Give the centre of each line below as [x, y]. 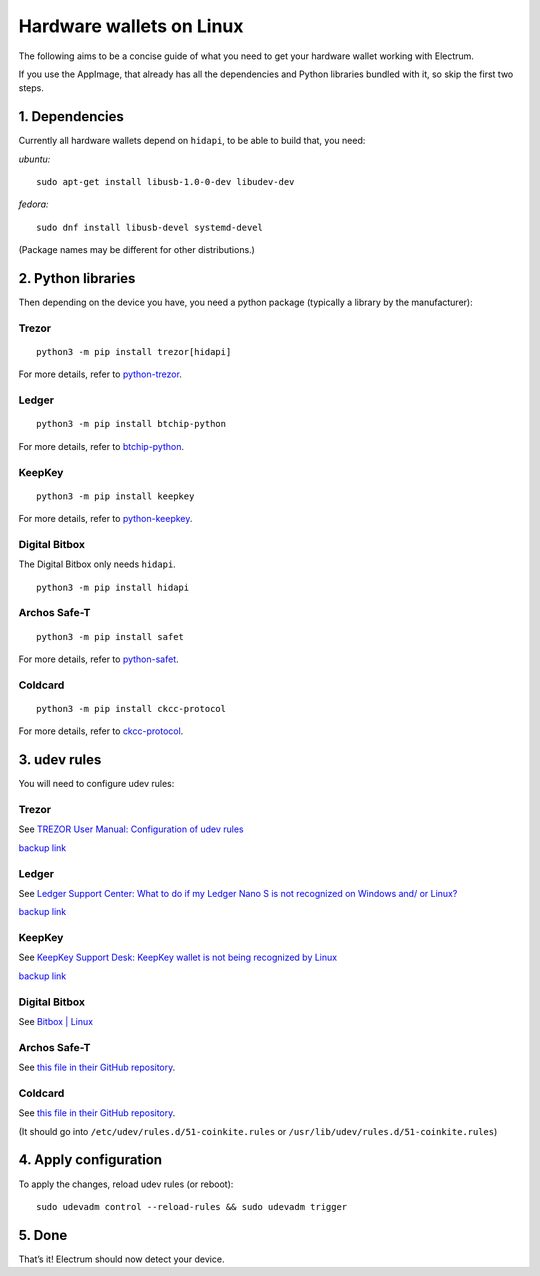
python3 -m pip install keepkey [115, 496]
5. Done [43, 1235]
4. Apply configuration [90, 1160]
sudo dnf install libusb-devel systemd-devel [150, 227]
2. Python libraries [77, 278]
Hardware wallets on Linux [131, 26]
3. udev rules [60, 760]
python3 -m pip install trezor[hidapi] [134, 352]
